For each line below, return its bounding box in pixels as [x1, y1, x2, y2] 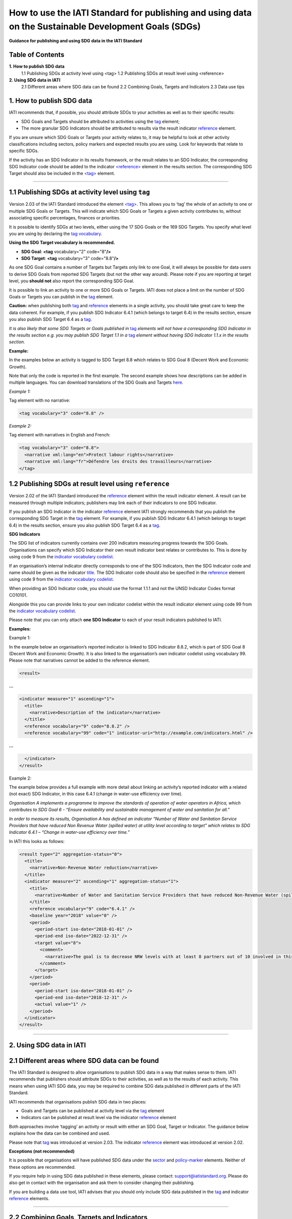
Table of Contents [9, 51, 65, 59]
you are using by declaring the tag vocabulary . [9, 231, 102, 236]
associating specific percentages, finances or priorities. [9, 215, 121, 221]
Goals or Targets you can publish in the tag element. [9, 294, 114, 300]
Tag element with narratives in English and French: [9, 432, 110, 438]
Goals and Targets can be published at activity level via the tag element [21, 1107, 164, 1114]
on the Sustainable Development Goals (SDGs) [9, 21, 201, 32]
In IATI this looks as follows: [9, 838, 65, 844]
